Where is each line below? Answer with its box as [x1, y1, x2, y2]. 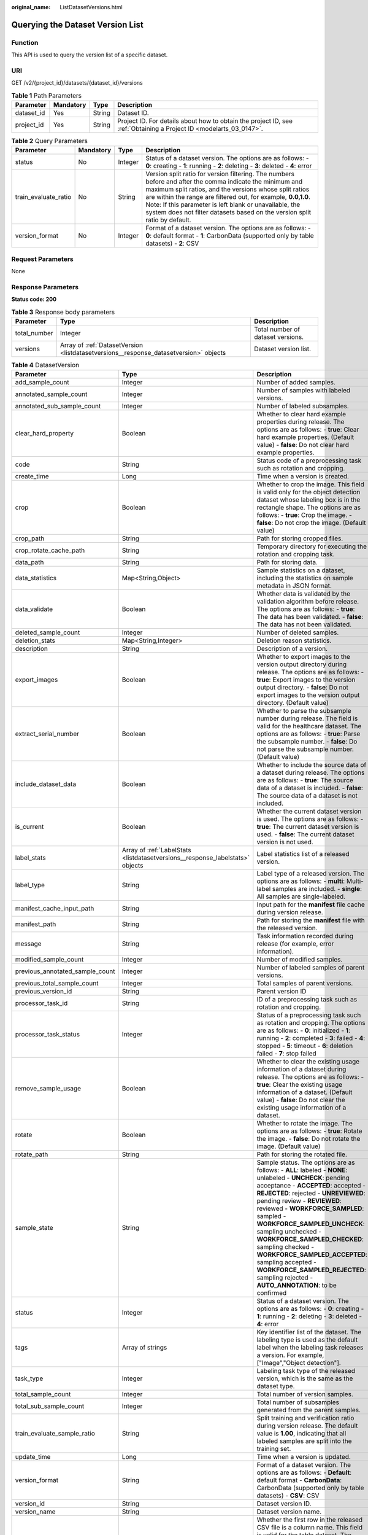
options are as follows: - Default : [256, 1468, 352, 1477]
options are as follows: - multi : [256, 877, 345, 885]
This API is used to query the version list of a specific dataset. [11, 51, 168, 58]
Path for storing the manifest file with [256, 916, 365, 925]
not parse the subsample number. [256, 745, 354, 753]
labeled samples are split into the [256, 1437, 352, 1445]
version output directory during [256, 660, 347, 669]
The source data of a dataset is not [256, 791, 358, 800]
